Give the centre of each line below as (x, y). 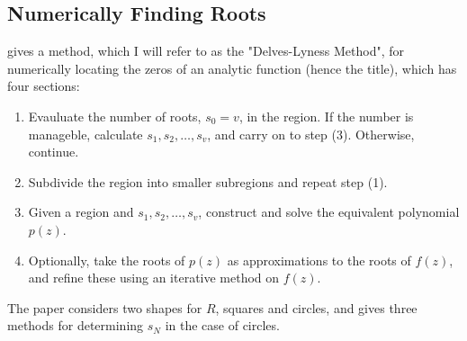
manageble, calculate (85, 134)
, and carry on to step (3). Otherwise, (311, 134)
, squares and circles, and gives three (316, 307)
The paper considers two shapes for (105, 307)
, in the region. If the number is (326, 116)
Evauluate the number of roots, (115, 116)
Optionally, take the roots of (107, 260)
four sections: (44, 86)
